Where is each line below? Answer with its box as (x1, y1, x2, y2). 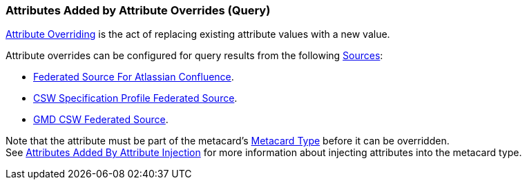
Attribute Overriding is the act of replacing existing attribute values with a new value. (6, 28, 390, 41)
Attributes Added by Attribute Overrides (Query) (6, 3, 271, 17)
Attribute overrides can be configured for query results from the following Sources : (6, 50, 383, 62)
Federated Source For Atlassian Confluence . (33, 71, 234, 83)
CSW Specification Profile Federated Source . (33, 92, 238, 105)
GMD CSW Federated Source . (33, 113, 169, 126)
